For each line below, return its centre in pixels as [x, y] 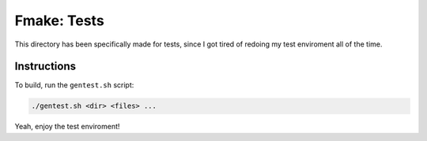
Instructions [45, 67]
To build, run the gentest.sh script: [74, 85]
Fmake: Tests [59, 20]
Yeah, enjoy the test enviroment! [67, 127]
